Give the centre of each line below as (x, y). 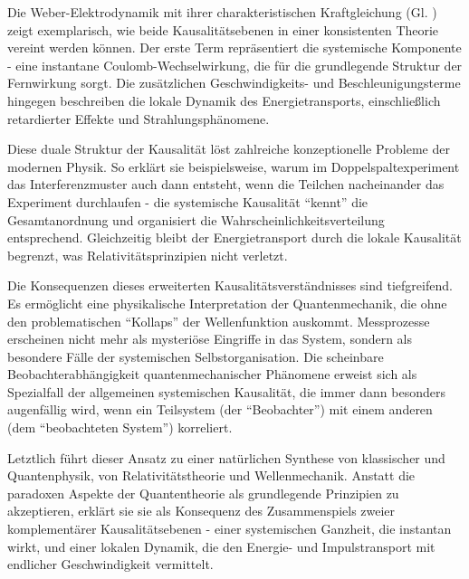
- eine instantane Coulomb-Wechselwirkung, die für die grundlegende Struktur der (235, 65)
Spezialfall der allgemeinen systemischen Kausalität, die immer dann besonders (226, 391)
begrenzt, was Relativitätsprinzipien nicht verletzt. (148, 255)
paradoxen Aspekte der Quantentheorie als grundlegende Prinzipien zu (203, 493)
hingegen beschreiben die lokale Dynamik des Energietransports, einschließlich (224, 100)
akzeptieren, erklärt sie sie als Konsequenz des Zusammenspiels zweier (201, 511)
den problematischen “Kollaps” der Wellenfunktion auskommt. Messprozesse (219, 321)
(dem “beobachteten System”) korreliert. (120, 427)
